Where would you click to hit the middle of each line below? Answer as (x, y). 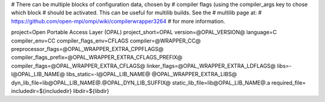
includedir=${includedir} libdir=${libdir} (60, 91)
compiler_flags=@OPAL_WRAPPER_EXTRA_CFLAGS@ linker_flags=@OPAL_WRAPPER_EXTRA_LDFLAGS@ (144, 65)
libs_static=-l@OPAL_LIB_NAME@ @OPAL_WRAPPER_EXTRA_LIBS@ (152, 74)
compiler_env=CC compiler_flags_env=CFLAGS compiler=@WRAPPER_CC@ (106, 40)
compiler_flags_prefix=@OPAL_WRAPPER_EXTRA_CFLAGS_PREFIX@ (97, 58)
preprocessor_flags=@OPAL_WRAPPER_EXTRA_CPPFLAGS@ (87, 49)
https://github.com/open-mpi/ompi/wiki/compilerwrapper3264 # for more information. (118, 21)
